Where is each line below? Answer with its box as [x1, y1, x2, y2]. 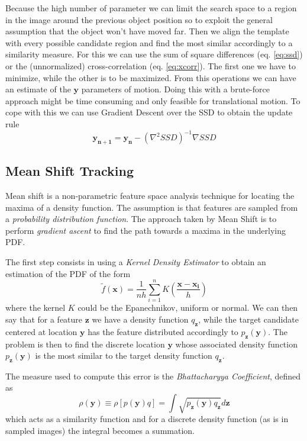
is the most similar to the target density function [35, 349, 212, 362]
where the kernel [5, 301, 66, 314]
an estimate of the [5, 83, 71, 95]
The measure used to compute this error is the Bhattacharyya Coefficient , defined [5, 369, 301, 382]
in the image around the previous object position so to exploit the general [5, 13, 273, 25]
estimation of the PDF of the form [5, 267, 131, 279]
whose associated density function [175, 337, 298, 350]
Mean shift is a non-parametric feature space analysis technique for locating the [5, 189, 295, 202]
